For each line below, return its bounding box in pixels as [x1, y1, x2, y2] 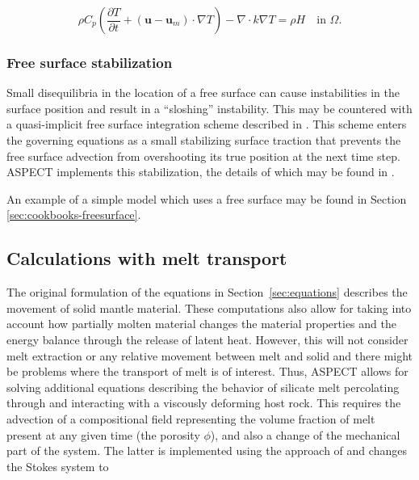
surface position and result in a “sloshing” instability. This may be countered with [6, 99, 413, 116]
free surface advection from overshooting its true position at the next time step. [6, 147, 400, 164]
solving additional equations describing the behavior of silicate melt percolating [6, 378, 400, 395]
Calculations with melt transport [6, 246, 287, 271]
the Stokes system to [6, 457, 109, 474]
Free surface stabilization [6, 52, 173, 72]
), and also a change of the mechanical [210, 426, 400, 443]
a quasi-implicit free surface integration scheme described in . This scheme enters [6, 116, 407, 133]
